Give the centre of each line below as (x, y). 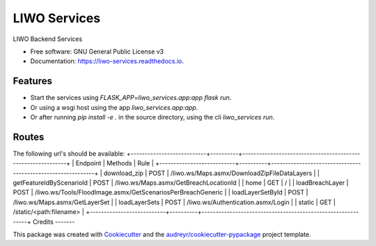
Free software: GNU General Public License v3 (97, 51)
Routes (29, 137)
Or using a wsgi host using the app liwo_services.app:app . (114, 107)
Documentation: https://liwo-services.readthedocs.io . (107, 61)
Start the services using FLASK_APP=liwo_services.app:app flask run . (131, 98)
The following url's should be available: (69, 154)
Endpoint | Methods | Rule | (115, 163)
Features (32, 81)
